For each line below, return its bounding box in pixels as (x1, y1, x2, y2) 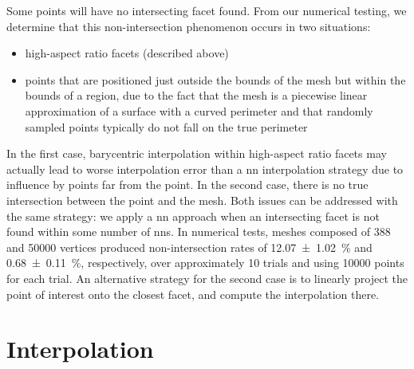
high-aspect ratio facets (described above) (25, 45, 229, 61)
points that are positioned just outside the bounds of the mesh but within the (25, 71, 406, 88)
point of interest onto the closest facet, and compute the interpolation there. (6, 285, 380, 302)
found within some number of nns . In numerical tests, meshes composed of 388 (6, 223, 391, 240)
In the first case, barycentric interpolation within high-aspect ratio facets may (6, 145, 387, 162)
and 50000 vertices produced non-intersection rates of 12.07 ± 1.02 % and (6, 238, 373, 255)
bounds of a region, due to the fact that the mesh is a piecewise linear (25, 87, 368, 104)
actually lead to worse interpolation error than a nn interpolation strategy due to (6, 160, 404, 177)
